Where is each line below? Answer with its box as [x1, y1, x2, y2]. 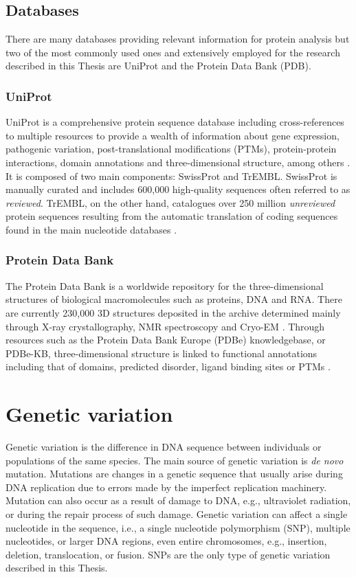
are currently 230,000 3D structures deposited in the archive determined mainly [5, 305, 341, 319]
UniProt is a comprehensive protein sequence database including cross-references [5, 115, 344, 129]
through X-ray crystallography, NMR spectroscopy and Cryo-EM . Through [5, 319, 325, 333]
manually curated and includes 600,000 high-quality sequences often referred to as [5, 182, 351, 196]
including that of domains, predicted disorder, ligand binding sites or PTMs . [5, 359, 331, 374]
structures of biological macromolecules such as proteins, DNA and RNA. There [5, 292, 342, 306]
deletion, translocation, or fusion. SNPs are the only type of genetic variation [5, 547, 331, 561]
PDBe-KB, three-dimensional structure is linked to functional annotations [5, 346, 318, 360]
